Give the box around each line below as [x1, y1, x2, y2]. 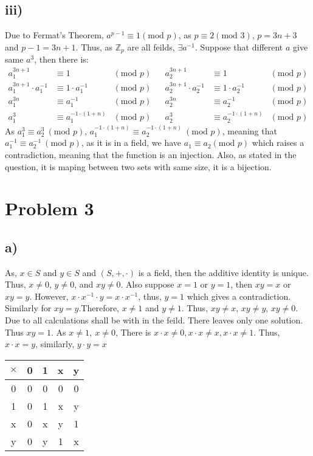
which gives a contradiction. [187, 289, 291, 302]
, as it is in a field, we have [81, 136, 182, 149]
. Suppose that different [194, 40, 283, 53]
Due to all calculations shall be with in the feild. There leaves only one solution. [5, 314, 303, 326]
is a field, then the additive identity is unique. [138, 266, 309, 278]
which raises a [252, 136, 304, 149]
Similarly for [5, 302, 52, 314]
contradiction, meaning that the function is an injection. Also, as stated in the [5, 148, 297, 161]
